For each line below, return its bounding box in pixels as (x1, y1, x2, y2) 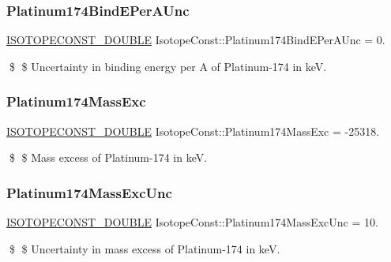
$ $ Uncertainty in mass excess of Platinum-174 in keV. (9, 240, 280, 256)
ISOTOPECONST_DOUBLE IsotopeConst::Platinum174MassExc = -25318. (6, 122, 380, 139)
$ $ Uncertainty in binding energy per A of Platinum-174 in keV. (9, 58, 327, 74)
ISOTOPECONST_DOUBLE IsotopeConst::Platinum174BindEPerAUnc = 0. (6, 32, 385, 48)
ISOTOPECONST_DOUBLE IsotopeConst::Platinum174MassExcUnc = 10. (6, 214, 378, 230)
